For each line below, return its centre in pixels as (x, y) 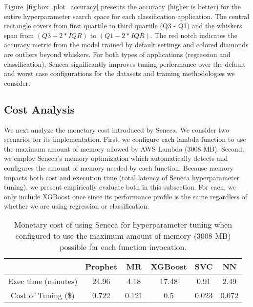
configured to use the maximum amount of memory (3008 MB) (123, 235)
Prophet (101, 266)
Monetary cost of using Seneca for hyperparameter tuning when (123, 224)
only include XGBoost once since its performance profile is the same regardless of (126, 196)
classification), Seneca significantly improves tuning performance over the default (125, 64)
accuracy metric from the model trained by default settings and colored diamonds (126, 45)
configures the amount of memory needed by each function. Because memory (119, 167)
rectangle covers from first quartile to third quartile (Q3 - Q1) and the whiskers (123, 26)
